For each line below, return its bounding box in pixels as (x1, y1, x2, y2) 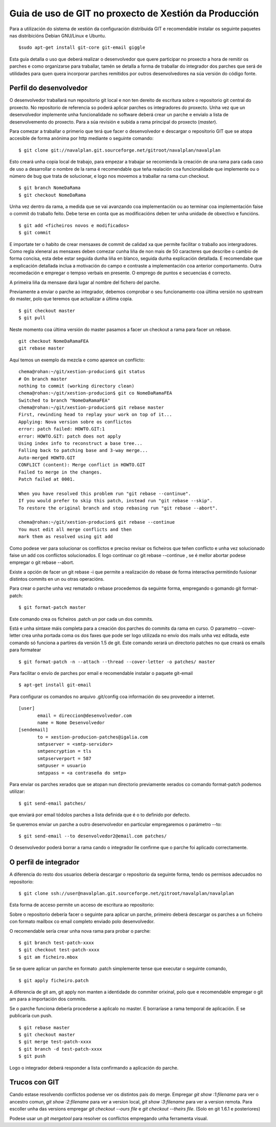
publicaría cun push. (9, 1013, 53, 1019)
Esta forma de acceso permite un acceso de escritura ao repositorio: (9, 902, 154, 908)
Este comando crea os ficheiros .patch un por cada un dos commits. (9, 616, 153, 622)
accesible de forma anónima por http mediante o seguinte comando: (9, 135, 154, 141)
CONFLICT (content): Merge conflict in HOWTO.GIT (18, 462, 146, 468)
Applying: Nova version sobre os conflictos (18, 419, 132, 425)
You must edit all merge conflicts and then (18, 526, 132, 532)
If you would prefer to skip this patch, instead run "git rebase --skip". (18, 498, 213, 504)
